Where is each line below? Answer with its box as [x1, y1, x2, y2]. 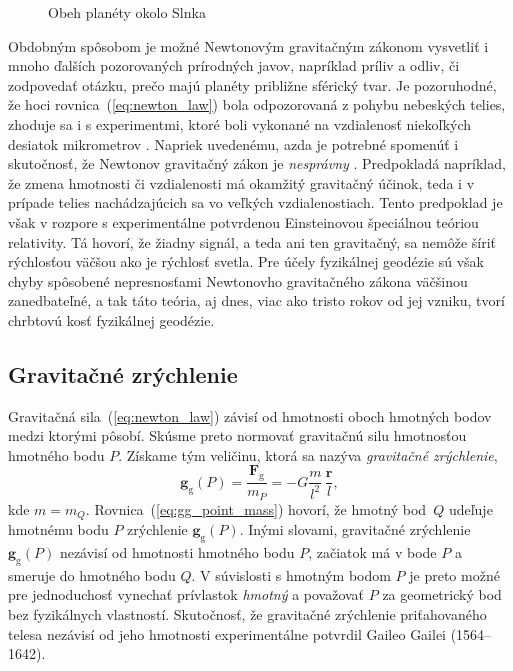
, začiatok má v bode [308, 542, 437, 563]
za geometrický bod [382, 584, 502, 605]
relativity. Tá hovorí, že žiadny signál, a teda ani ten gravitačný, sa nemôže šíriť [8, 231, 497, 252]
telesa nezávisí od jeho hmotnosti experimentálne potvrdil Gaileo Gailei [8, 623, 447, 644]
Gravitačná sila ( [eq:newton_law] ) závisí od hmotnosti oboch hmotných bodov [8, 405, 492, 426]
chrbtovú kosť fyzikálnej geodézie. [8, 309, 215, 330]
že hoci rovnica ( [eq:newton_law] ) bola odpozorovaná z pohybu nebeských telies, [8, 94, 506, 115]
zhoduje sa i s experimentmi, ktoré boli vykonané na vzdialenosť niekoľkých [8, 113, 472, 134]
